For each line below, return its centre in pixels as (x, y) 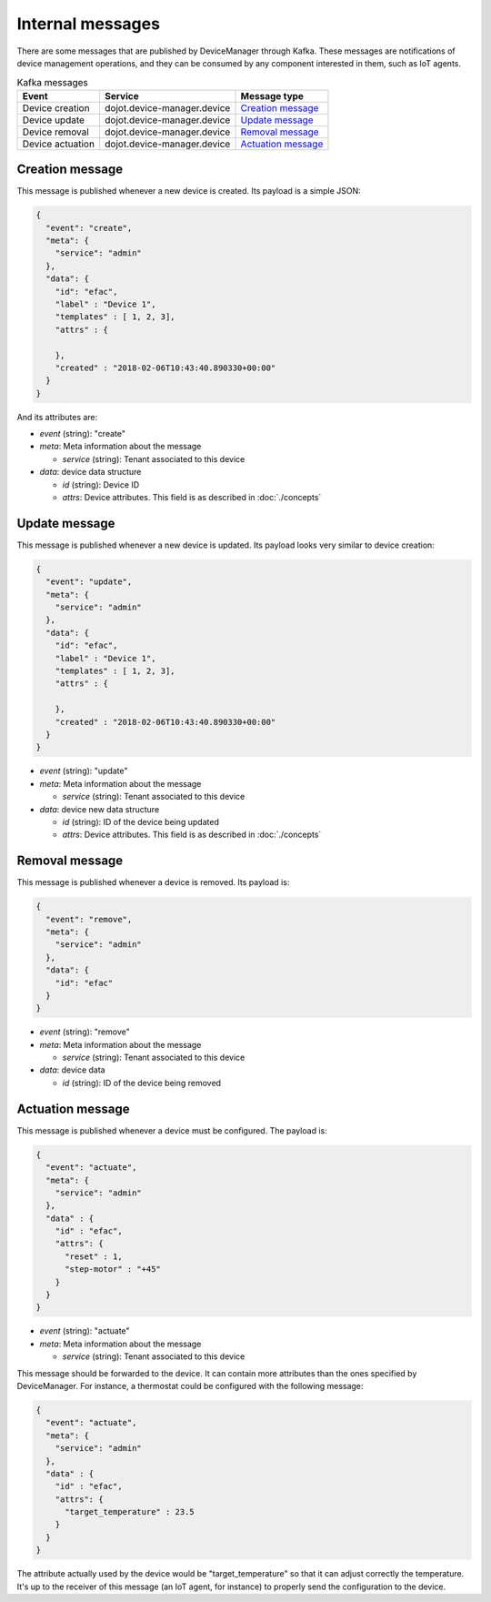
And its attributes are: (57, 417)
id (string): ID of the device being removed (142, 1083)
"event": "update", (89, 582)
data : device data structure (90, 472)
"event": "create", (89, 228)
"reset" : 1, (94, 1256)
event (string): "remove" (85, 1032)
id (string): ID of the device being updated (141, 821)
